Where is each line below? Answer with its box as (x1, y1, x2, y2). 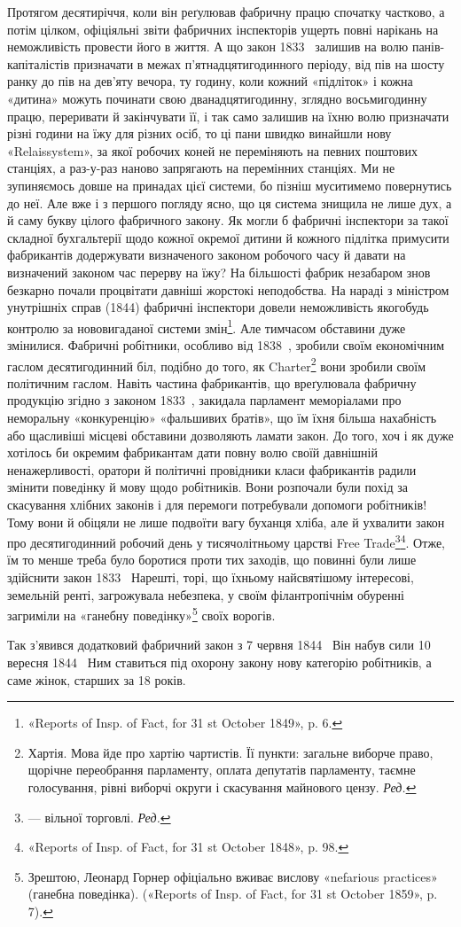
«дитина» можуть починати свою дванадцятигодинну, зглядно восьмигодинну (7, 89, 427, 107)
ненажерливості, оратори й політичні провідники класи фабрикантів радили (7, 460, 417, 479)
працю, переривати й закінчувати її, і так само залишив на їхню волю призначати (7, 106, 449, 125)
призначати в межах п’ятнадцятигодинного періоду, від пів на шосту (73, 54, 445, 73)
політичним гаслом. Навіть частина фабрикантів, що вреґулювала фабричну (7, 373, 417, 392)
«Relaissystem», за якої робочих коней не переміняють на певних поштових (7, 141, 418, 160)
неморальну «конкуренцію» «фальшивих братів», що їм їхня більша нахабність (7, 408, 437, 426)
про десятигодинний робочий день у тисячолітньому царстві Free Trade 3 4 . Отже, (7, 531, 446, 551)
